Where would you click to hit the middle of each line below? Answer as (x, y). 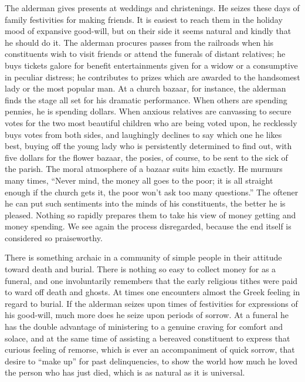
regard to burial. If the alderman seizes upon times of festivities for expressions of (151, 303)
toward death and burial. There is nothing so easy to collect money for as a (140, 269)
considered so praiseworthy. (54, 237)
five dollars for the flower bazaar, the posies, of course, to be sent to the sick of (146, 157)
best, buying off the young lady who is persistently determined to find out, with (148, 146)
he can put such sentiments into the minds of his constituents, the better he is (145, 203)
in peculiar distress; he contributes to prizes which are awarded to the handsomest (152, 77)
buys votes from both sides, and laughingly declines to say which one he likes (143, 134)
